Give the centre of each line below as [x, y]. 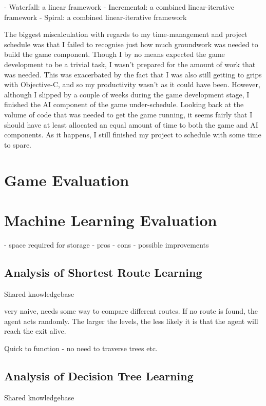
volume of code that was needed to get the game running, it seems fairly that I [128, 114]
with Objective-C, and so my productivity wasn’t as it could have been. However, [132, 84]
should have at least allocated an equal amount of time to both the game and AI [131, 124]
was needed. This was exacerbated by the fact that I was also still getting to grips [133, 74]
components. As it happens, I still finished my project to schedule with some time [133, 135]
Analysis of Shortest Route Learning [103, 272]
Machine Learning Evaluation [111, 220]
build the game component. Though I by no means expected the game [115, 54]
